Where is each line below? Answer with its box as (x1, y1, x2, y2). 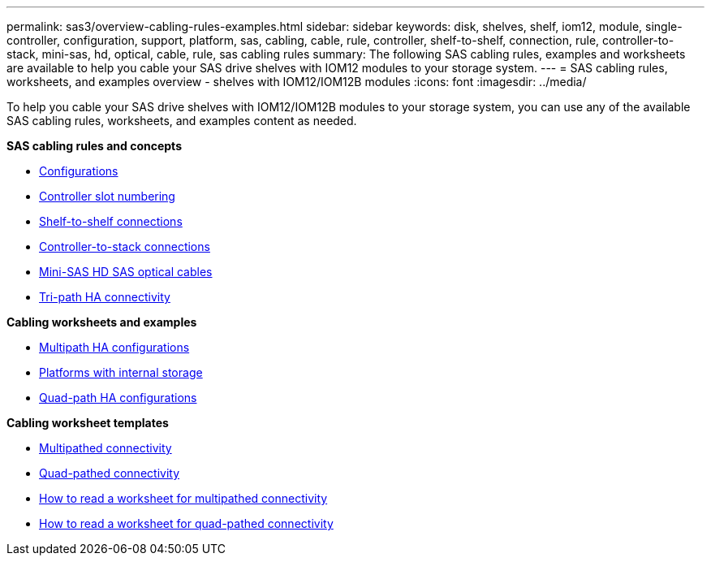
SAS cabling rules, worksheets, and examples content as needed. (6, 114, 357, 128)
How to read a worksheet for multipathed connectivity (39, 491, 328, 505)
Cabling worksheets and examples (6, 315, 197, 329)
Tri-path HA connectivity (39, 290, 170, 304)
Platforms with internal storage (39, 365, 203, 379)
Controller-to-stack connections (39, 240, 210, 253)
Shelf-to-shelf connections (39, 214, 183, 228)
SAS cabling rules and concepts (6, 139, 182, 153)
